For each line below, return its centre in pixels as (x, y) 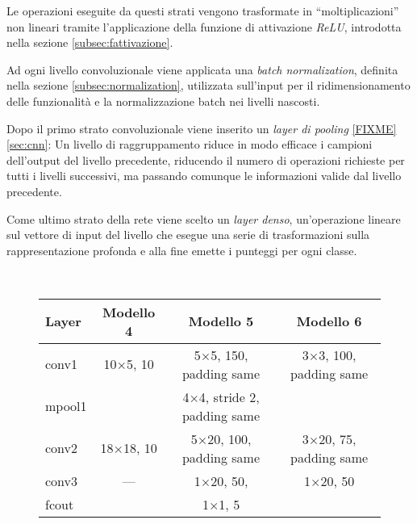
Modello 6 (329, 321)
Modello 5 (221, 321)
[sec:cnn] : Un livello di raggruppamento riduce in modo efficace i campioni (190, 144)
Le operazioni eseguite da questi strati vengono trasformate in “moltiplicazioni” (203, 10)
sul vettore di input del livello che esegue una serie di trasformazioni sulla (188, 235)
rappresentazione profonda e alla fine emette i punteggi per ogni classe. (182, 250)
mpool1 (66, 406)
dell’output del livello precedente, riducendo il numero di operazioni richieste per (206, 159)
